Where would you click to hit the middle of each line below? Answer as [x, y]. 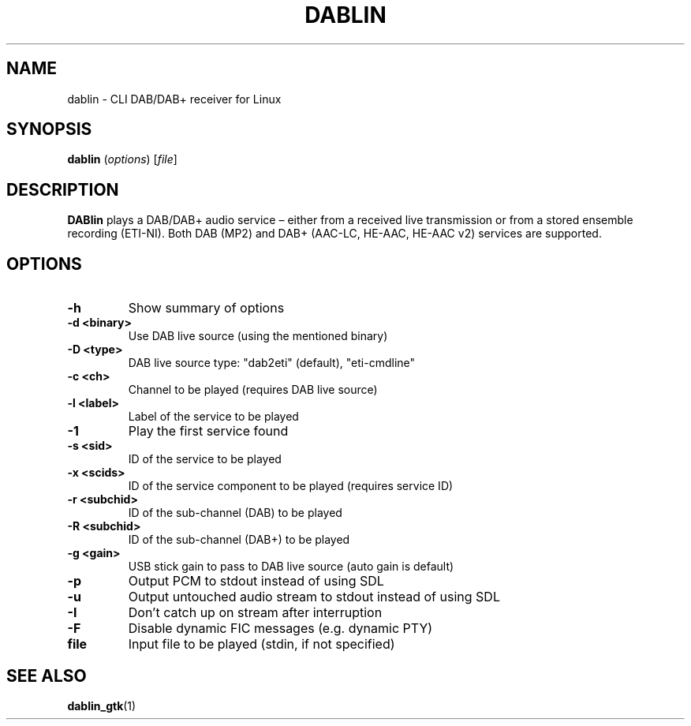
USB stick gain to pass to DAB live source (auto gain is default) [291, 567]
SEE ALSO [47, 675]
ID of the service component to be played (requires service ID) [291, 486]
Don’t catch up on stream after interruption [255, 613]
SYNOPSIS [49, 129]
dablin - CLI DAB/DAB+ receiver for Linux [174, 99]
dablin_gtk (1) [102, 705]
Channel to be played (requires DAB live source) [253, 390]
